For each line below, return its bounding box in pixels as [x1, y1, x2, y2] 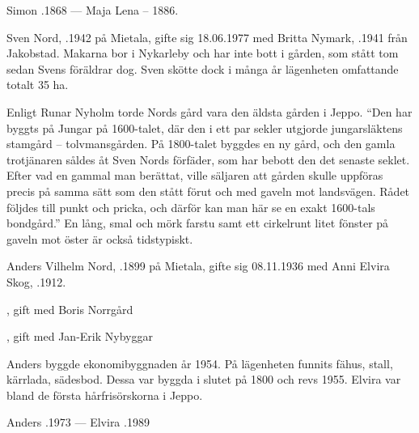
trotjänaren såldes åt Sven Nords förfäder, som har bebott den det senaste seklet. [6, 151, 410, 168]
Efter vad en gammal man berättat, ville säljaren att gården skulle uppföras [6, 167, 383, 184]
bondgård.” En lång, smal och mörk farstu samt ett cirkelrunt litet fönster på [6, 214, 389, 231]
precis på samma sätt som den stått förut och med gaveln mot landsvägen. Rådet [6, 182, 410, 199]
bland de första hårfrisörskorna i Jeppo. [6, 386, 203, 403]
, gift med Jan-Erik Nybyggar [6, 328, 153, 345]
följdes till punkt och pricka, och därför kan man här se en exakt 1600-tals [6, 198, 375, 215]
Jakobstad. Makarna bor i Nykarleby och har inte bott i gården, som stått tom [6, 45, 399, 62]
